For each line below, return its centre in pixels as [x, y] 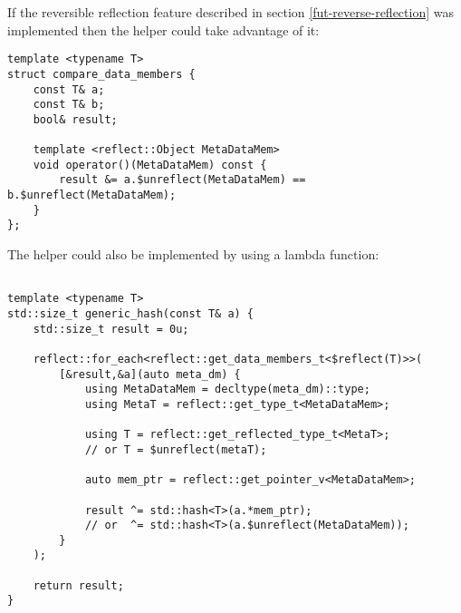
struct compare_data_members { [101, 74]
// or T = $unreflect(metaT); [176, 449]
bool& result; [75, 119]
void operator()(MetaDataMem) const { [150, 165]
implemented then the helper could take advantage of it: [163, 29]
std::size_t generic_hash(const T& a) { [131, 313]
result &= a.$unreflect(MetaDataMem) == [182, 180]
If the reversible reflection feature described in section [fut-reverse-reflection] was [231, 12]
